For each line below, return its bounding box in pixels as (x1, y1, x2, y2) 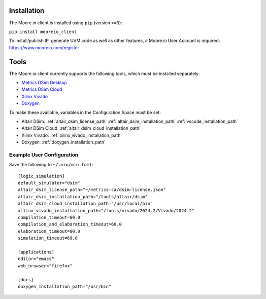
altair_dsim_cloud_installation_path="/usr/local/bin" (18, 201, 153, 207)
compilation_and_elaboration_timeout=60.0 (18, 222, 122, 227)
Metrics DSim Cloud (21, 86, 63, 92)
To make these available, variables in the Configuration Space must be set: (9, 109, 161, 115)
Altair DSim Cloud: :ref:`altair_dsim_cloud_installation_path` (21, 125, 141, 131)
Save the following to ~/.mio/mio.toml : (9, 162, 94, 168)
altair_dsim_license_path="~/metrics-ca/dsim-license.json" (18, 187, 166, 192)
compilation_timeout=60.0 (18, 215, 81, 220)
